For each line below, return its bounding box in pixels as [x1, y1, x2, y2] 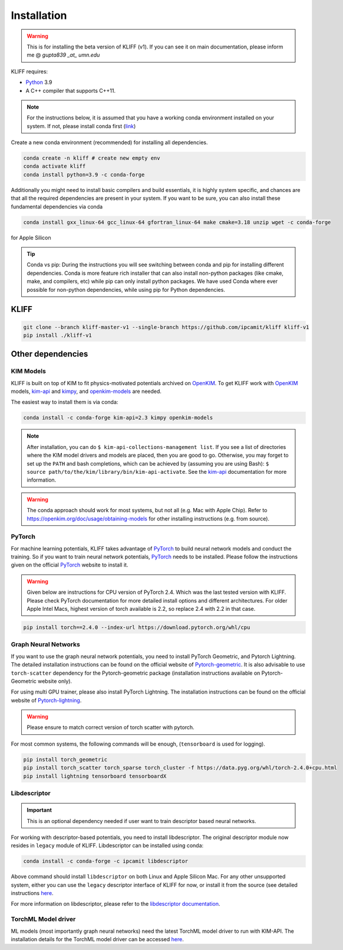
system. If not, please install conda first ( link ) [27, 122, 136, 129]
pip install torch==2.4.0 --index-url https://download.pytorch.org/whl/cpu [23, 624, 250, 630]
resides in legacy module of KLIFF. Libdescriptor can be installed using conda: [11, 842, 204, 849]
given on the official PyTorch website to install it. [11, 561, 128, 568]
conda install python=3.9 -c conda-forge [23, 171, 145, 178]
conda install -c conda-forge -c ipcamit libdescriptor [23, 858, 189, 865]
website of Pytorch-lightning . [11, 697, 82, 704]
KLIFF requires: [11, 68, 48, 75]
